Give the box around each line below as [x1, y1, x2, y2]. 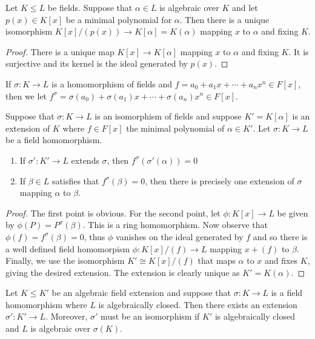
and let [231, 1, 258, 13]
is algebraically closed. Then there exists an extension [98, 298, 297, 310]
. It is [288, 45, 309, 58]
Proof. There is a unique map [5, 45, 114, 58]
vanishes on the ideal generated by [116, 230, 244, 243]
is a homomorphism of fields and [51, 77, 173, 90]
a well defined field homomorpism [5, 242, 130, 255]
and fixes [264, 254, 298, 267]
